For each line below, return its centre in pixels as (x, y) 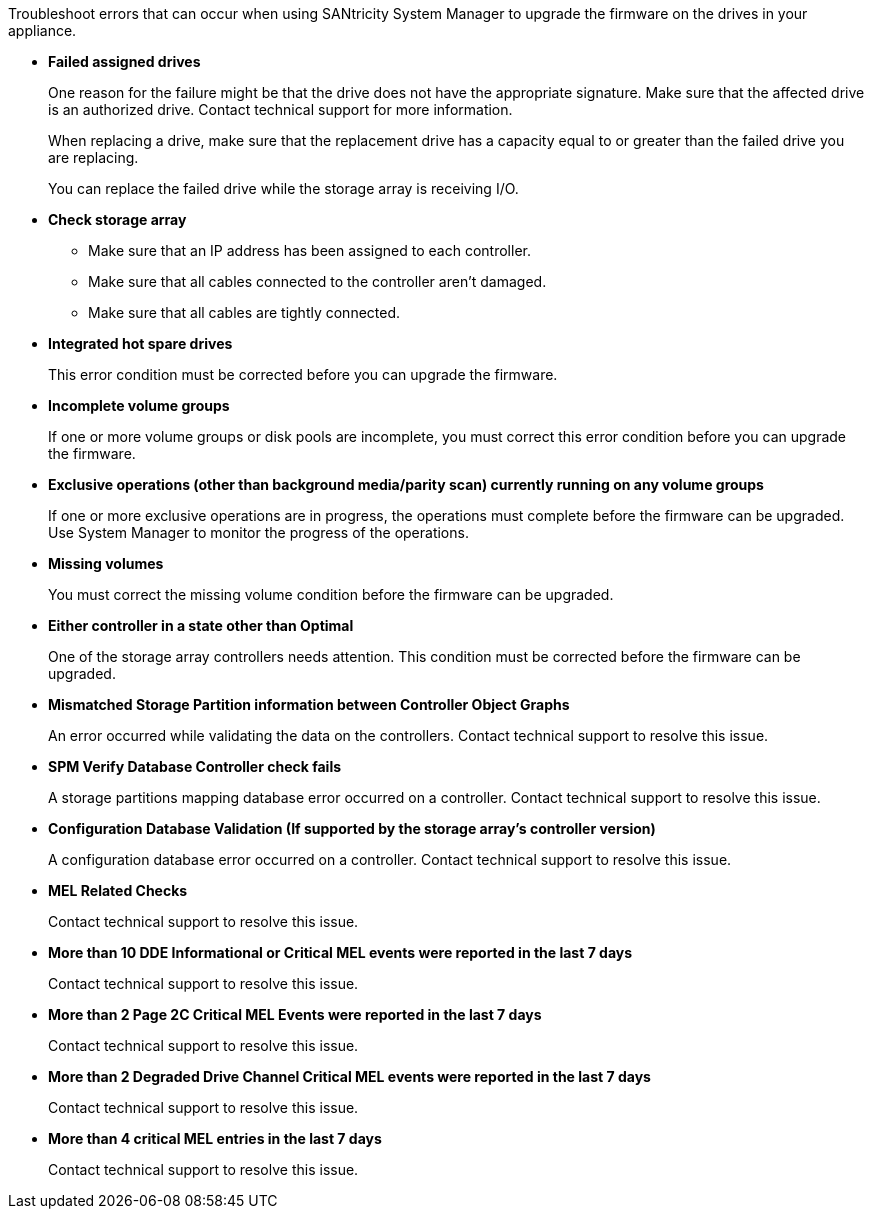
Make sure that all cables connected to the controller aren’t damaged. (317, 281)
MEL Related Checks (118, 890)
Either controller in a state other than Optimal (201, 625)
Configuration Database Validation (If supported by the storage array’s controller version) (352, 828)
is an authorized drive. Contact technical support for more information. (280, 109)
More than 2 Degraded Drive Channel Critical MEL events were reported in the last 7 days (349, 1076)
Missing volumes (106, 563)
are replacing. (93, 157)
